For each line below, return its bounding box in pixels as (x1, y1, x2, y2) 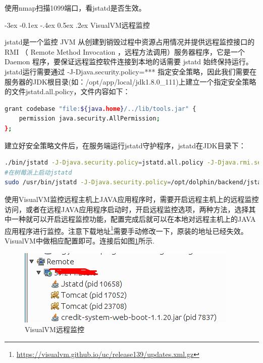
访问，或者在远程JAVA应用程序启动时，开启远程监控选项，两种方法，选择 (5, 204, 249, 214)
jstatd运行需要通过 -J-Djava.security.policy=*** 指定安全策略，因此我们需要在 (5, 66, 257, 76)
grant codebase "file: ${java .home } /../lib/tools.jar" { (5, 105, 196, 112)
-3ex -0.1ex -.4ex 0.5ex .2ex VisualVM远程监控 (5, 19, 150, 30)
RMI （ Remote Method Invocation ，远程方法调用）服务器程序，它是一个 (5, 46, 245, 57)
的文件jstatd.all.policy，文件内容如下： (5, 86, 130, 97)
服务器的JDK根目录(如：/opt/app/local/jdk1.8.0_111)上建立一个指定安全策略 (5, 76, 256, 87)
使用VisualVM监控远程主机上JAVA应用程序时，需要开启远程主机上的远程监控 (5, 193, 259, 204)
